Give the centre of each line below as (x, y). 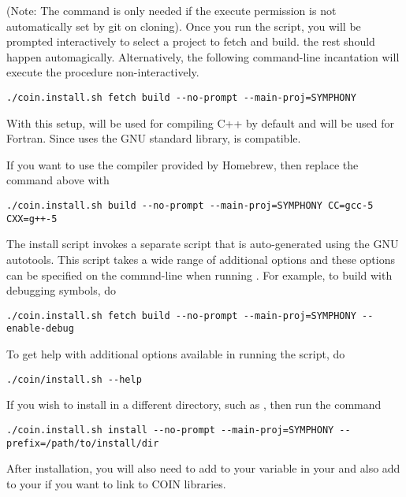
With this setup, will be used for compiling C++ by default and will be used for (200, 122)
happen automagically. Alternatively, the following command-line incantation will (203, 56)
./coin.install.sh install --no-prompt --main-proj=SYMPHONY (170, 430)
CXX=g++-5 (32, 219)
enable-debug (40, 329)
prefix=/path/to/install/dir (83, 443)
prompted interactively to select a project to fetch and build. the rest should (191, 41)
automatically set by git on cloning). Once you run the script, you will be (184, 26)
